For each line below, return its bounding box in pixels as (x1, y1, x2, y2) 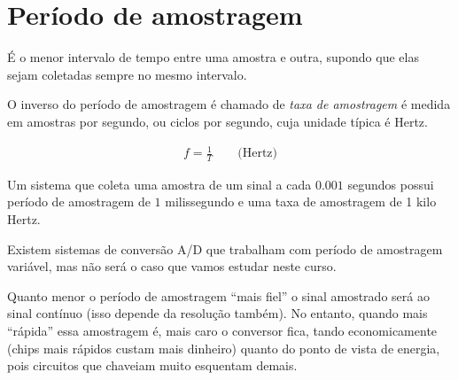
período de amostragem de (7, 192, 151, 211)
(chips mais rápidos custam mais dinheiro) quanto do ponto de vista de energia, (7, 338, 440, 357)
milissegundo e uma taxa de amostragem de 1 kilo (165, 192, 437, 211)
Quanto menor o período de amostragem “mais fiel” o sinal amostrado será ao (7, 286, 430, 305)
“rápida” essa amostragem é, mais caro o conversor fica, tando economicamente (7, 322, 438, 340)
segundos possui (347, 174, 434, 193)
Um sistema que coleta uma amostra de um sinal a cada (7, 174, 312, 193)
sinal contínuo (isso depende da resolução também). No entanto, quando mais (7, 304, 428, 322)
